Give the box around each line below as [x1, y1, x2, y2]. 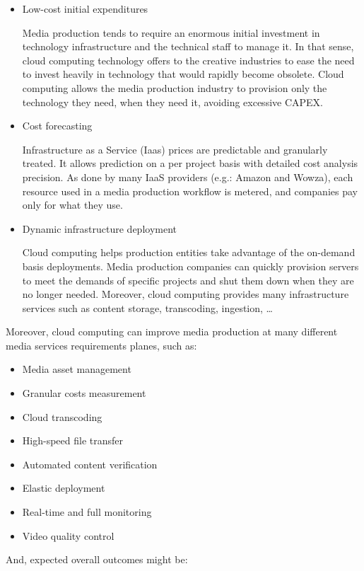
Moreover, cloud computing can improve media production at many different [6, 324, 338, 339]
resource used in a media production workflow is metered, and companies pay [22, 183, 358, 198]
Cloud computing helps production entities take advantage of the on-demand [22, 245, 356, 260]
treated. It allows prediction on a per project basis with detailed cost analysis [22, 156, 358, 171]
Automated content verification [22, 456, 158, 471]
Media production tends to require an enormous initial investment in [22, 25, 320, 40]
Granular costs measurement [22, 386, 146, 400]
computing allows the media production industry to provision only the [22, 80, 327, 95]
